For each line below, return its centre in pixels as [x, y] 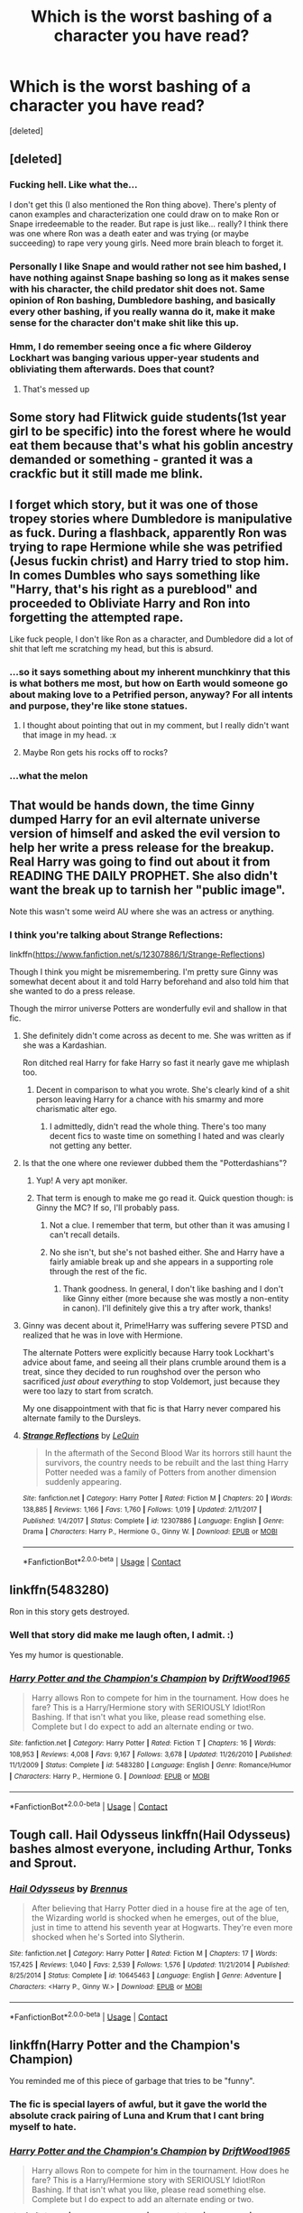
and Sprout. [43, 1862]
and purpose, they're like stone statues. [98, 706]
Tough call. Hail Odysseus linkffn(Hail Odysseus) [150, 1834]
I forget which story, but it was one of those [134, 504]
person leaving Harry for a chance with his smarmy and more [150, 1099]
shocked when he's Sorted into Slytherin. [108, 1937]
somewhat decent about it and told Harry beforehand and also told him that [149, 982]
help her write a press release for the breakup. [142, 847]
